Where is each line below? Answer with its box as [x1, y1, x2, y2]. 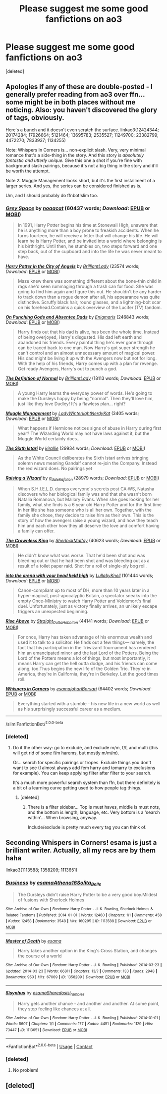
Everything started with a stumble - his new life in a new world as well [17, 700, 161, 706]
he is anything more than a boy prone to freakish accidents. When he [17, 227, 159, 233]
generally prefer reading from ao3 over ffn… [5, 90, 145, 99]
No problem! [12, 1067, 39, 1073]
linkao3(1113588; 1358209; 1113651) [5, 867, 78, 873]
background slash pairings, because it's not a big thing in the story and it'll [5, 162, 158, 168]
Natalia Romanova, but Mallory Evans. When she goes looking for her [17, 496, 160, 502]
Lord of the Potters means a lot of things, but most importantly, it [17, 655, 150, 661]
